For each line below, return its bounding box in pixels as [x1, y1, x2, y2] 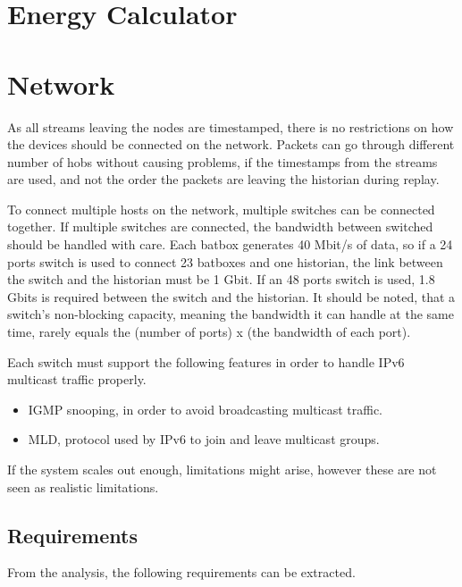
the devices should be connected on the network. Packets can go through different [7, 135, 455, 154]
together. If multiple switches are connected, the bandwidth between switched [7, 217, 433, 236]
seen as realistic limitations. [7, 477, 159, 496]
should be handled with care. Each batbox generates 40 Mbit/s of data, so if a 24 [7, 235, 453, 254]
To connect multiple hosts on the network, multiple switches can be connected [7, 199, 435, 218]
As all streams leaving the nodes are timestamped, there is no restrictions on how [7, 117, 454, 136]
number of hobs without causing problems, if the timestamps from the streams [7, 152, 438, 171]
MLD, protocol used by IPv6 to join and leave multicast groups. [28, 430, 380, 449]
